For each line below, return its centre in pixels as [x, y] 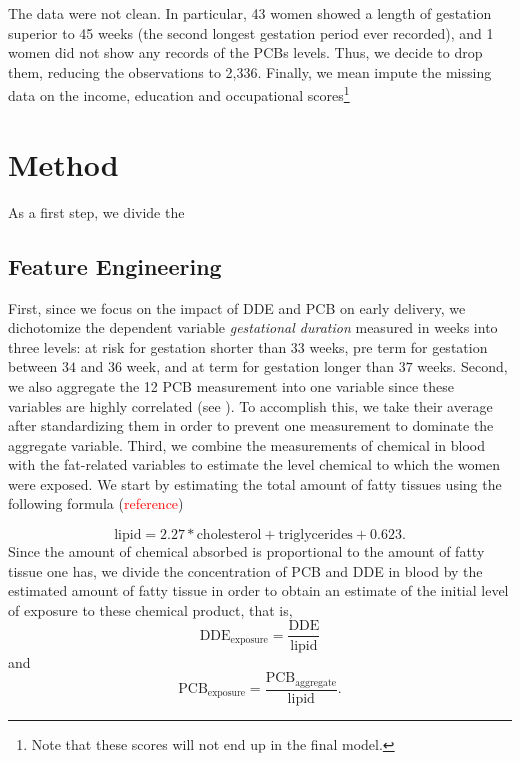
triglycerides [315, 535]
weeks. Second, [462, 366]
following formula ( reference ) [96, 503]
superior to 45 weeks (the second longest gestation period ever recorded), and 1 [251, 32]
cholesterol [229, 535]
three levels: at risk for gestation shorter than [147, 346]
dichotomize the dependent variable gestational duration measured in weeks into [253, 327]
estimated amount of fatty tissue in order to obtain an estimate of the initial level [258, 590]
